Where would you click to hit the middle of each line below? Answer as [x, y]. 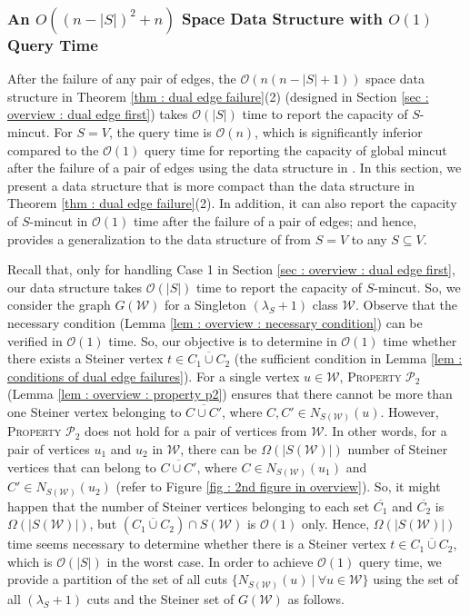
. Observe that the [406, 305]
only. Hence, [335, 524]
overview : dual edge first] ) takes [98, 114]
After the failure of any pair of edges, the [122, 79]
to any [369, 238]
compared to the [53, 149]
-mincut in [59, 220]
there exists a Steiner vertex [85, 358]
